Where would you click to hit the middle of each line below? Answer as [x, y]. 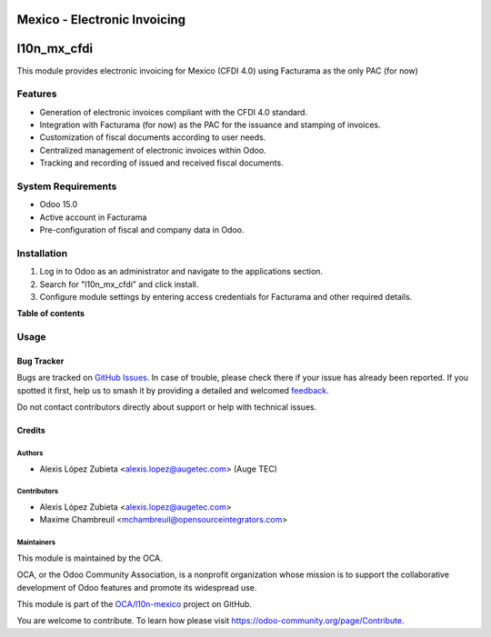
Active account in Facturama [93, 217]
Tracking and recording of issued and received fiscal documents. [161, 163]
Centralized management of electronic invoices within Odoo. [153, 150]
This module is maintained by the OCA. [90, 558]
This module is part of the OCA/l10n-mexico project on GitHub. [134, 603]
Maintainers [36, 542]
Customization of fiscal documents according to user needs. [153, 137]
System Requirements [67, 186]
